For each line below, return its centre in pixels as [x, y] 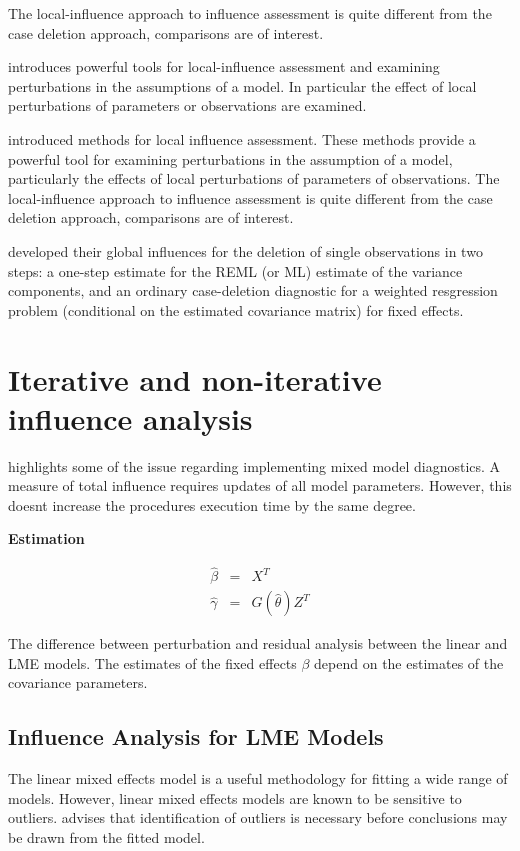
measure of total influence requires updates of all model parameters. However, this [260, 485]
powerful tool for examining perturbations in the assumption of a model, [230, 158]
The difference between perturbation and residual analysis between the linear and [258, 643]
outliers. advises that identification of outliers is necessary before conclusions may [258, 817]
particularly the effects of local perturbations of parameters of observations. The [254, 178]
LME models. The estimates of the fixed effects [152, 662]
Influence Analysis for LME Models [196, 736]
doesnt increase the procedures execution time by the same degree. [212, 504]
